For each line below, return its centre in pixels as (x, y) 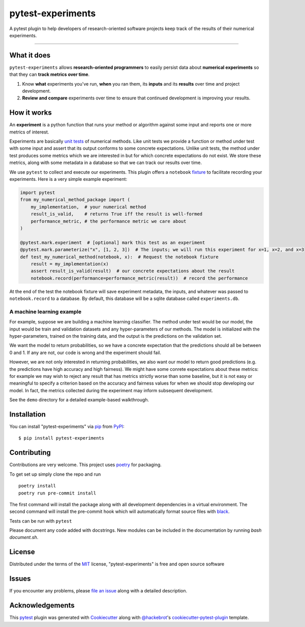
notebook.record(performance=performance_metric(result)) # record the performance (140, 278)
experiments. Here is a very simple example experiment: (68, 179)
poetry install (37, 486)
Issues (20, 579)
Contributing (30, 453)
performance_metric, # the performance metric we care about (109, 221)
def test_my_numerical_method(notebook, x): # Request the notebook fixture (119, 257)
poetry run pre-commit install (57, 493)
